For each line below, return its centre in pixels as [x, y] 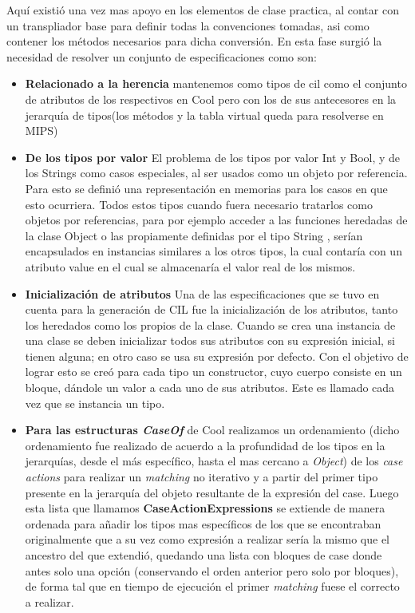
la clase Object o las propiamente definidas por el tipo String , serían [194, 235]
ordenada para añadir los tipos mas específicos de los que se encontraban [203, 523]
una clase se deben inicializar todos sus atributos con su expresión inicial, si [210, 340]
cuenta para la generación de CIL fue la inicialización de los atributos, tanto [211, 309]
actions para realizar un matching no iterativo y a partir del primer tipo [202, 477]
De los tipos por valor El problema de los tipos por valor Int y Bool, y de [213, 157]
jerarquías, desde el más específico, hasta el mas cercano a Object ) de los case [214, 461]
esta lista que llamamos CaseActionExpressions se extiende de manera [205, 508]
